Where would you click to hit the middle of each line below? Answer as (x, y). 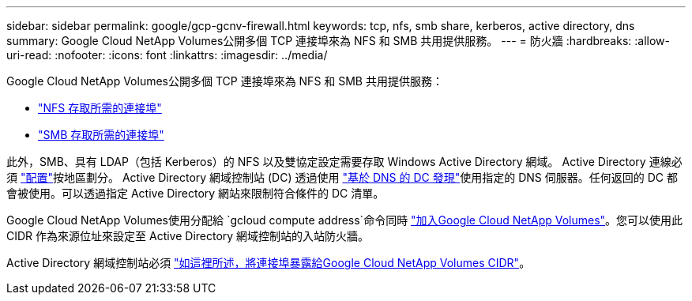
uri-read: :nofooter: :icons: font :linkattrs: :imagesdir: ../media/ (167, 55)
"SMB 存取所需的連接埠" (101, 135)
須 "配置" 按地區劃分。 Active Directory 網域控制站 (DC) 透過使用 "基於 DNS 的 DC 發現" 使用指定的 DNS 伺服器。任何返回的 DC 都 (342, 177)
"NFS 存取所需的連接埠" (100, 108)
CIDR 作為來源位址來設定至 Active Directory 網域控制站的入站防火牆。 (188, 236)
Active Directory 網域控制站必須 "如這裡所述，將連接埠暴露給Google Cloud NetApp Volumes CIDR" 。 (269, 263)
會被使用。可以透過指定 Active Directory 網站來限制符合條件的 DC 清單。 (196, 193)
